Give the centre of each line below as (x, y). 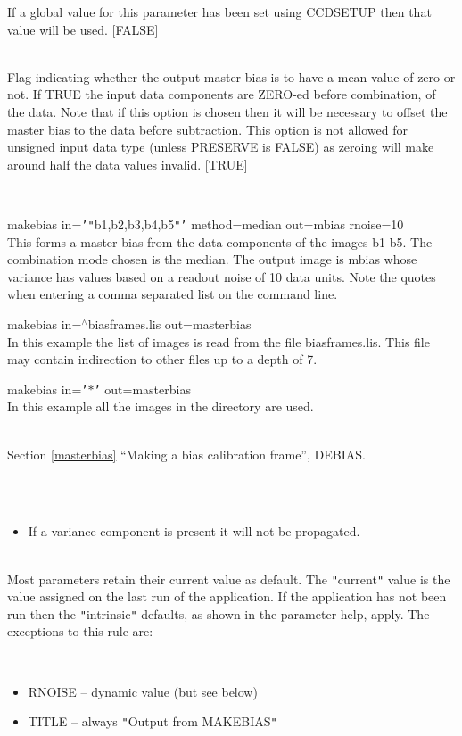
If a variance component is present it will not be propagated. (194, 531)
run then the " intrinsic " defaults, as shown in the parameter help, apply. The (219, 613)
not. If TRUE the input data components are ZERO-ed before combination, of (222, 94)
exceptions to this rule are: (80, 631)
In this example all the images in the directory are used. (161, 406)
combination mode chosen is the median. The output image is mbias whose (212, 259)
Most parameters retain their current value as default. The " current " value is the (229, 579)
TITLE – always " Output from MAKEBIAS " (153, 721)
